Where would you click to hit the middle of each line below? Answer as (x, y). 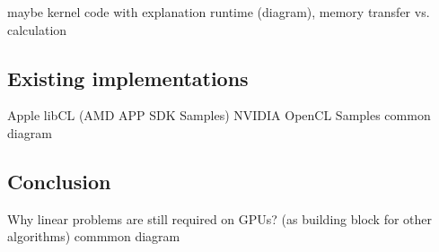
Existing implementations (128, 78)
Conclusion (59, 181)
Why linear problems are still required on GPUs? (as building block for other (220, 218)
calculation (37, 29)
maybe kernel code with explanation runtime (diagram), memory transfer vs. (219, 12)
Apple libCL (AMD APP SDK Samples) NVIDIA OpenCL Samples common (219, 115)
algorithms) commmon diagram (94, 236)
